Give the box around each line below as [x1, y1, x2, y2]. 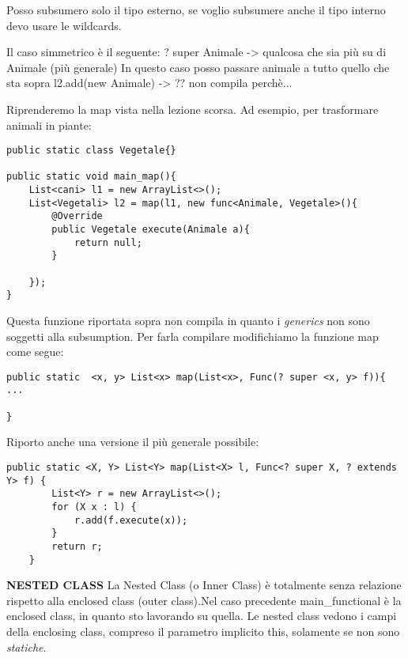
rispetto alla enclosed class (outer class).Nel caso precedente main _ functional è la [6, 592, 402, 608]
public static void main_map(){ [6, 171, 176, 183]
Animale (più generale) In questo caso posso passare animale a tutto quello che [6, 59, 390, 75]
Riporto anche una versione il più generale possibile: [6, 433, 259, 450]
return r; [51, 540, 103, 552]
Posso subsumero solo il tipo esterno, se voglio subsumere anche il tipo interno [6, 2, 386, 17]
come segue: [6, 343, 64, 360]
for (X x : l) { [51, 501, 137, 512]
